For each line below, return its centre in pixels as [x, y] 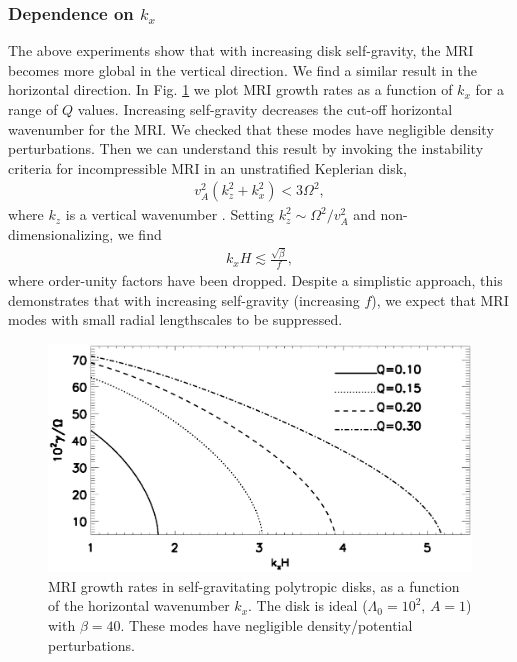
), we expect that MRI [440, 299]
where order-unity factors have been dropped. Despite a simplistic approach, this [255, 280]
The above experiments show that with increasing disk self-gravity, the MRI [241, 50]
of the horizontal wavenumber [139, 605]
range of [33, 109]
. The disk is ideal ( [308, 605]
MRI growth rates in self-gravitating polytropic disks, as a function [254, 585]
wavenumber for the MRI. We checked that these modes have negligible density [251, 128]
